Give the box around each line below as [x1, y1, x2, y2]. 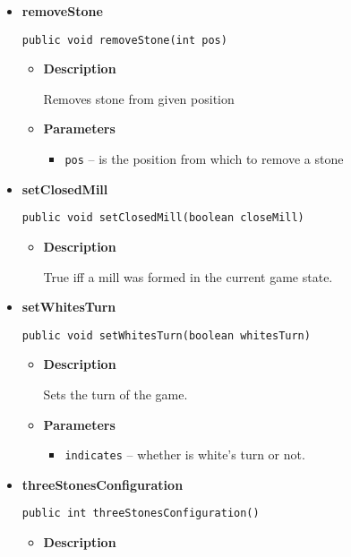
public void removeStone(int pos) [21, 33, 227, 47]
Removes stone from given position [43, 89, 235, 107]
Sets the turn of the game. [43, 384, 188, 403]
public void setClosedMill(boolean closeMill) [21, 211, 304, 225]
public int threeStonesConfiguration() [21, 507, 260, 520]
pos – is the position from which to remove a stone [64, 150, 344, 168]
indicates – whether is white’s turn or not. [64, 445, 305, 464]
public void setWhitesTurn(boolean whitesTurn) [21, 329, 311, 342]
